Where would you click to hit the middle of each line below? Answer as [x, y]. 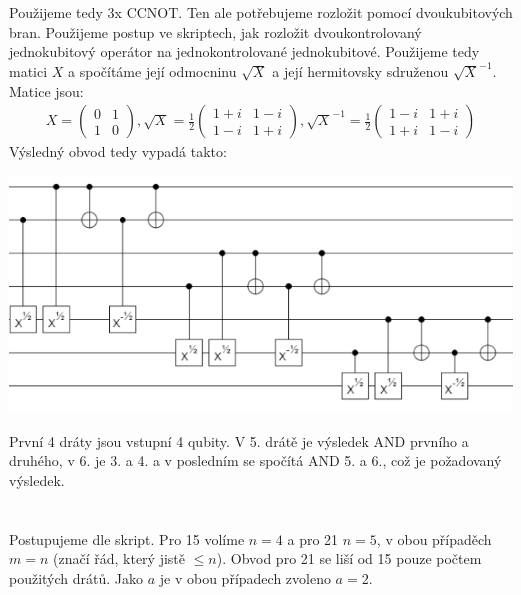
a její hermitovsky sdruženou [360, 71]
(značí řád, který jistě [119, 558]
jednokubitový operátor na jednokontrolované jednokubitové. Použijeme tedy [244, 51]
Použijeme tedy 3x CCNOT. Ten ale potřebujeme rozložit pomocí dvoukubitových [261, 12]
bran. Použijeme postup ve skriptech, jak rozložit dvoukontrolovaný [215, 31]
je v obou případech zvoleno [245, 577]
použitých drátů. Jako [76, 577]
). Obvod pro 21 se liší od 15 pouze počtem [349, 558]
